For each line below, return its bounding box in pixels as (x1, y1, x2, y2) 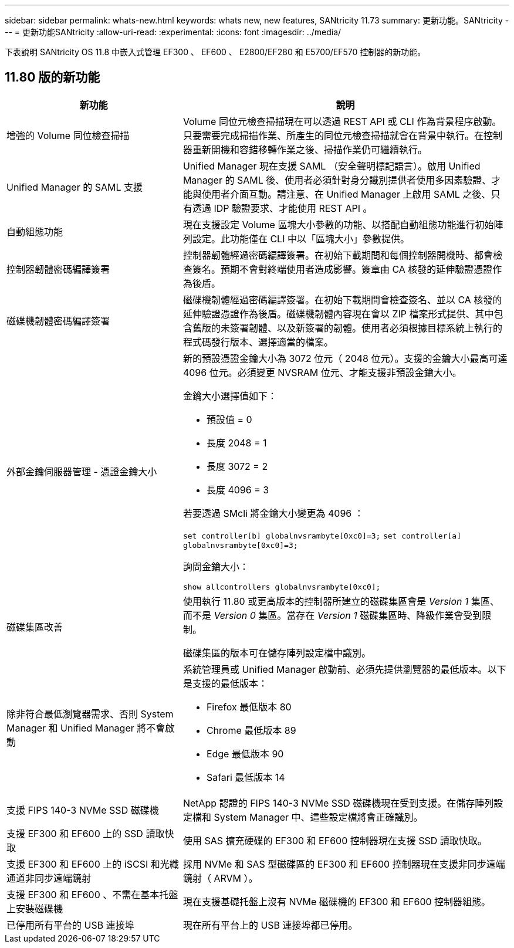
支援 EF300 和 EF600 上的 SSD (6, 827, 143, 839)
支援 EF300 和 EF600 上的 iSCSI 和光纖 (6, 858, 179, 870)
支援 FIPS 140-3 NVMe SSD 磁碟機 (6, 804, 159, 816)
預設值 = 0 (206, 413, 252, 425)
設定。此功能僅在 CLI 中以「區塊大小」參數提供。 (192, 232, 410, 245)
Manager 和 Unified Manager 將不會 (6, 722, 165, 734)
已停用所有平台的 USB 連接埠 (6, 919, 134, 931)
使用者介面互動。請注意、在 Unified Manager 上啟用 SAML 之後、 (201, 188, 491, 200)
